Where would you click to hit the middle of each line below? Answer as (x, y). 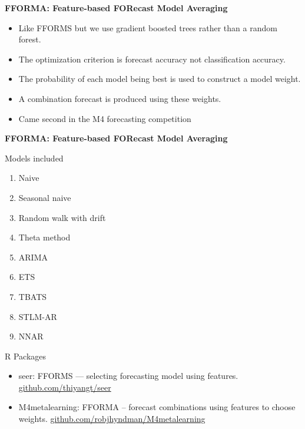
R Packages (26, 356)
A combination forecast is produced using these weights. (120, 98)
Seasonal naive (45, 197)
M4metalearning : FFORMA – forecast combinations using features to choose (157, 407)
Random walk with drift (62, 217)
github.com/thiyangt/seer (65, 387)
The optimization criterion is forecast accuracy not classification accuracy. (152, 59)
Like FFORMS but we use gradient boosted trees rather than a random (148, 27)
